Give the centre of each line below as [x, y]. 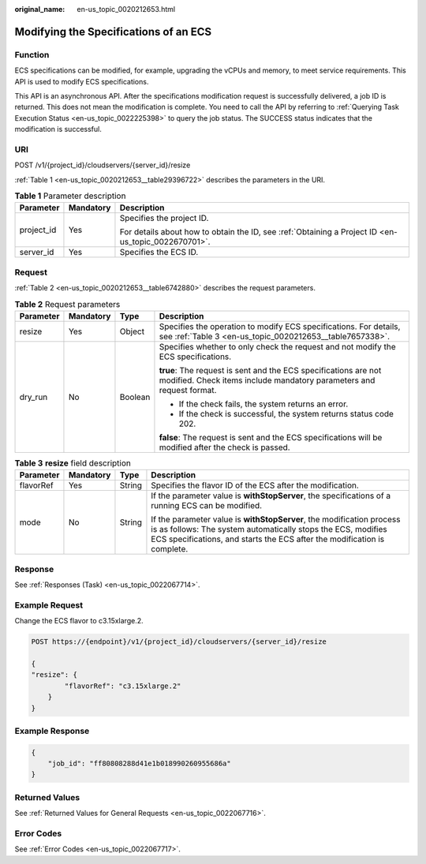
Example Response [52, 731]
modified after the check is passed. [225, 447]
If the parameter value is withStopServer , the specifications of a [271, 496]
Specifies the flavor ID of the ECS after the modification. [255, 485]
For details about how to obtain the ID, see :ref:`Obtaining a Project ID [248, 232]
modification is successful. [58, 129]
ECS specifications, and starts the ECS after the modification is [268, 539]
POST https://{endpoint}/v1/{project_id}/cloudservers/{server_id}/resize [179, 642]
